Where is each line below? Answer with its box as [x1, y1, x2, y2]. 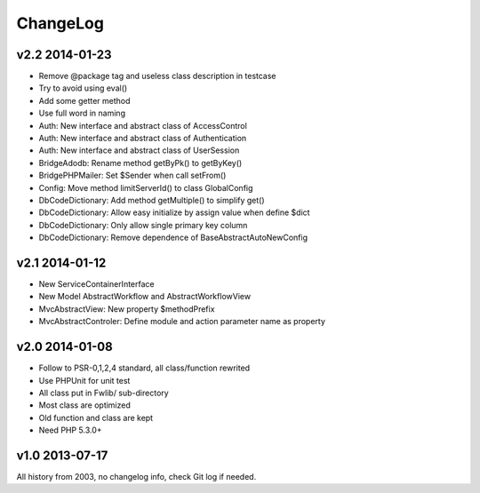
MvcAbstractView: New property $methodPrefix [38, 303, 215, 314]
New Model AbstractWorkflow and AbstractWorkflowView [38, 291, 252, 302]
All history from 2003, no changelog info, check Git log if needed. [16, 471, 257, 481]
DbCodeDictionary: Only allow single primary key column [38, 219, 248, 230]
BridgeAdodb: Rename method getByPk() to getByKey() [38, 157, 243, 168]
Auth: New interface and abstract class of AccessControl [38, 120, 248, 131]
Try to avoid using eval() [38, 83, 128, 93]
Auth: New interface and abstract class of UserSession [38, 145, 240, 155]
